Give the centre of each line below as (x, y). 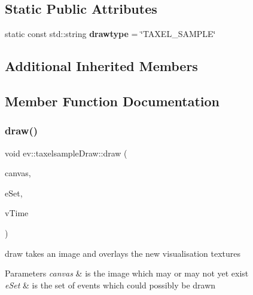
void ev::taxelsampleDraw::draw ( (66, 153)
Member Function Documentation (112, 101)
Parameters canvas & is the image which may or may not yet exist (127, 273)
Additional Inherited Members (101, 66)
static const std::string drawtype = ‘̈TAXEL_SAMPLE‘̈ (110, 34)
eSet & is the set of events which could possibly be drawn (110, 285)
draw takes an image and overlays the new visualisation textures (123, 253)
